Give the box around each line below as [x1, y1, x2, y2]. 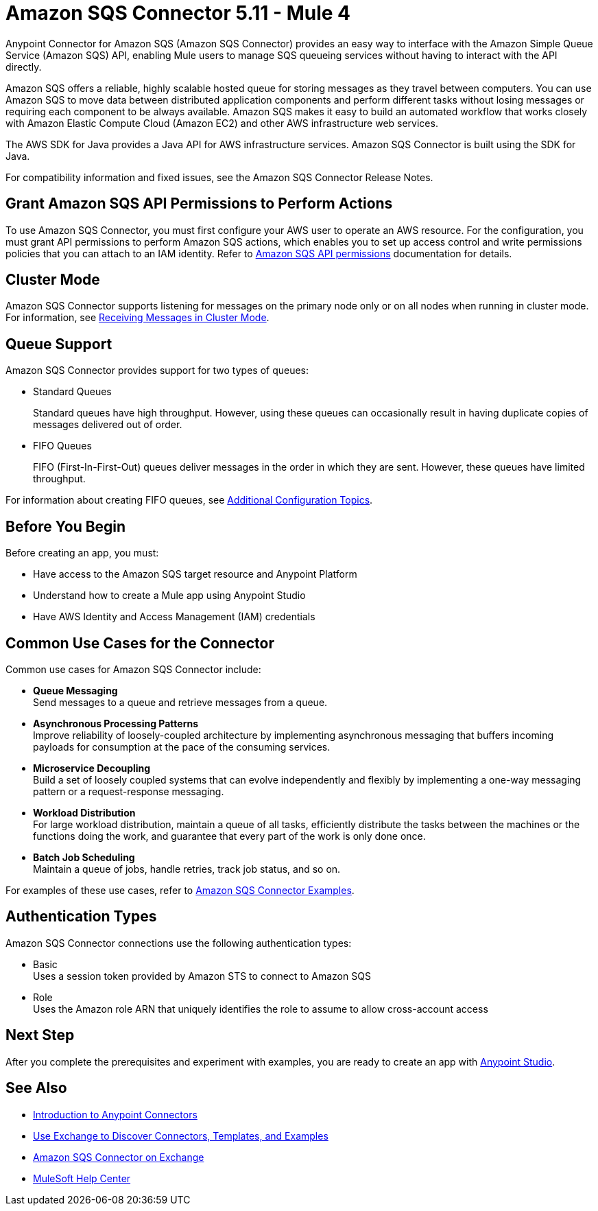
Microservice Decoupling [33, 762, 151, 774]
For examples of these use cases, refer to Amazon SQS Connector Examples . [5, 884, 355, 896]
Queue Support [5, 335, 112, 353]
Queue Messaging [33, 684, 118, 696]
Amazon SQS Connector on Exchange [33, 1151, 204, 1163]
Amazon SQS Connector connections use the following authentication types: [5, 937, 352, 949]
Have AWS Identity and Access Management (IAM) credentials [33, 611, 315, 623]
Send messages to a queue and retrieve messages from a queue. [33, 696, 328, 708]
